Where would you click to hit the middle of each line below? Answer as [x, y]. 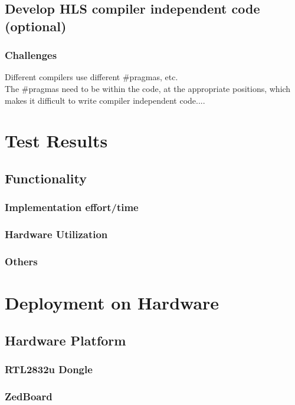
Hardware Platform [65, 340]
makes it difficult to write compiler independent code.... [105, 100]
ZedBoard [29, 396]
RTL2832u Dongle [49, 369]
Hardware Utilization [56, 234]
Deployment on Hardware [112, 303]
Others [21, 261]
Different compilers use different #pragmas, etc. [91, 77]
